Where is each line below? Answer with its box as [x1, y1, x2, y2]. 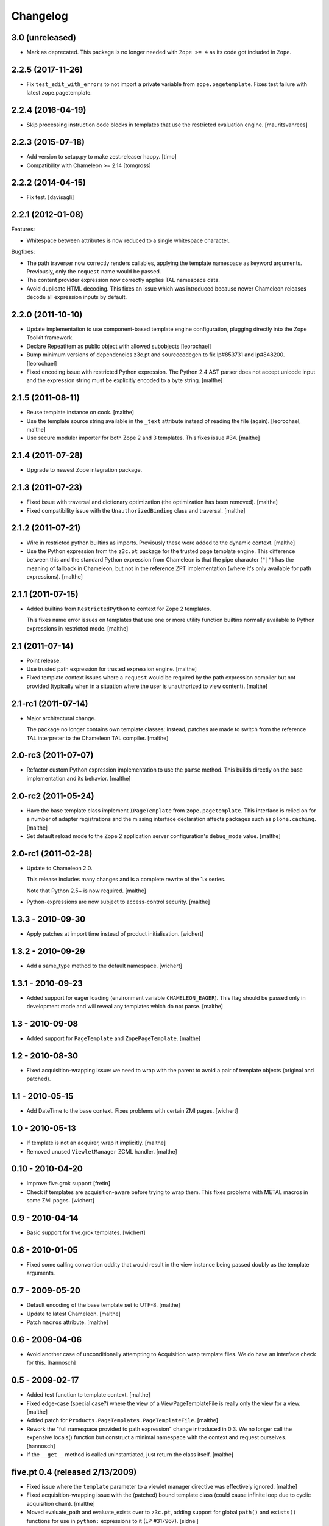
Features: [11, 226, 35, 233]
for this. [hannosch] [26, 1359, 76, 1367]
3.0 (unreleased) [11, 32, 76, 43]
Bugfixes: [11, 248, 35, 256]
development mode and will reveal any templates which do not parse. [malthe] [26, 1003, 224, 1010]
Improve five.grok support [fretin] [26, 1180, 111, 1187]
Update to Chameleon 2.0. [26, 864, 93, 872]
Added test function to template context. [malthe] [26, 1391, 150, 1398]
